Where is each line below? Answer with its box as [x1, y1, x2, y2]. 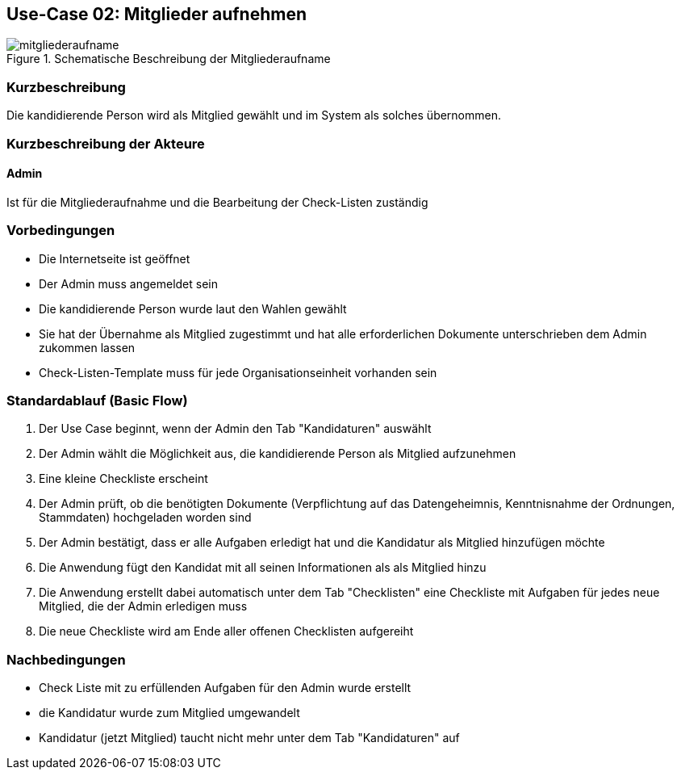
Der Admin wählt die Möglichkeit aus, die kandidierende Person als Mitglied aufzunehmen [39, 447, 516, 461]
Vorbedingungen [6, 222, 115, 239]
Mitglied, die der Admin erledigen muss [39, 599, 248, 614]
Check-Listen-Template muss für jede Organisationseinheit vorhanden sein [39, 365, 437, 380]
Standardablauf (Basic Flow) [6, 392, 188, 409]
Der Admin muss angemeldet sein [39, 276, 218, 291]
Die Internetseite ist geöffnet [39, 251, 190, 266]
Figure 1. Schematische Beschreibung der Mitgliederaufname [6, 52, 331, 66]
